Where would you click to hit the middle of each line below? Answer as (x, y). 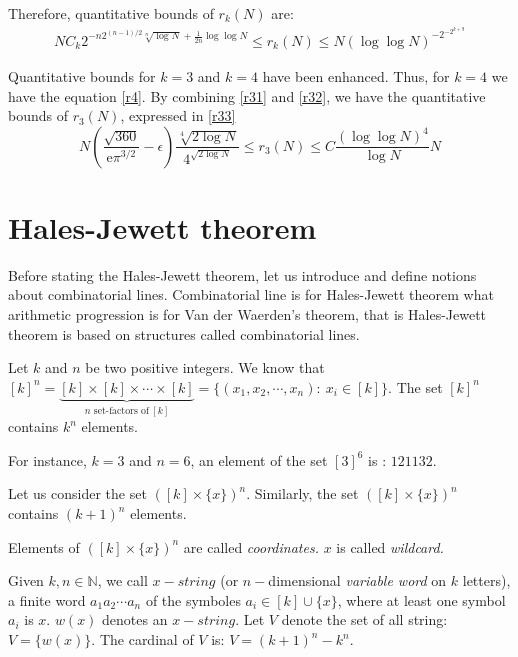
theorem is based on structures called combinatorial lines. (184, 333)
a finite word (47, 599)
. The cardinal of (142, 639)
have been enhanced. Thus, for (356, 75)
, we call (122, 580)
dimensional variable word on (357, 580)
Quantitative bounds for (82, 75)
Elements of (44, 546)
